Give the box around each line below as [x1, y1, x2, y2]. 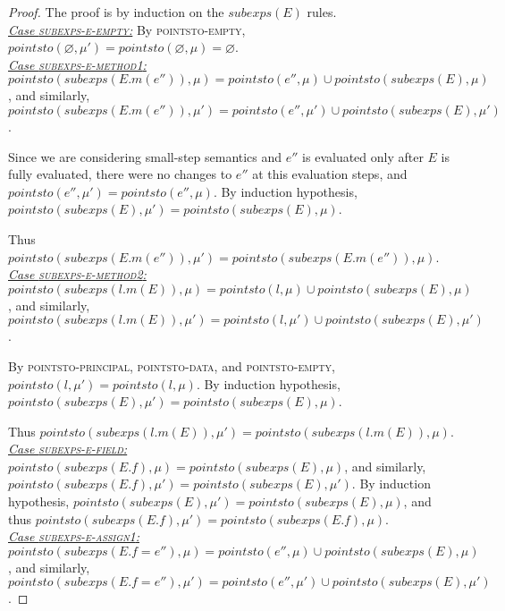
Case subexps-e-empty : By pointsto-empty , [8, 20, 246, 38]
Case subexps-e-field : [8, 439, 128, 458]
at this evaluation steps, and [252, 165, 408, 183]
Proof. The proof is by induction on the [8, 3, 224, 21]
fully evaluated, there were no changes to [8, 165, 232, 183]
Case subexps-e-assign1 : [8, 527, 140, 546]
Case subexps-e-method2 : [8, 265, 147, 284]
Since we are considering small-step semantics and [8, 147, 282, 165]
